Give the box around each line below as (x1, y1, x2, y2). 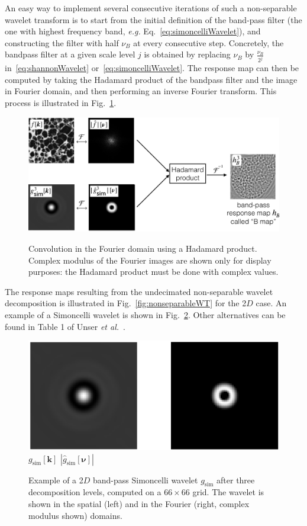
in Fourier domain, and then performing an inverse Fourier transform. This (5, 85, 277, 97)
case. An (256, 297, 287, 309)
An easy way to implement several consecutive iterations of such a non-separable (5, 2, 297, 14)
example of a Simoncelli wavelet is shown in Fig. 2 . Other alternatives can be (5, 308, 286, 320)
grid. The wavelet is (192, 486, 264, 498)
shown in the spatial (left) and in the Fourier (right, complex (28, 498, 250, 510)
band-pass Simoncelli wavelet (93, 473, 198, 486)
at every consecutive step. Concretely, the (133, 36, 284, 49)
